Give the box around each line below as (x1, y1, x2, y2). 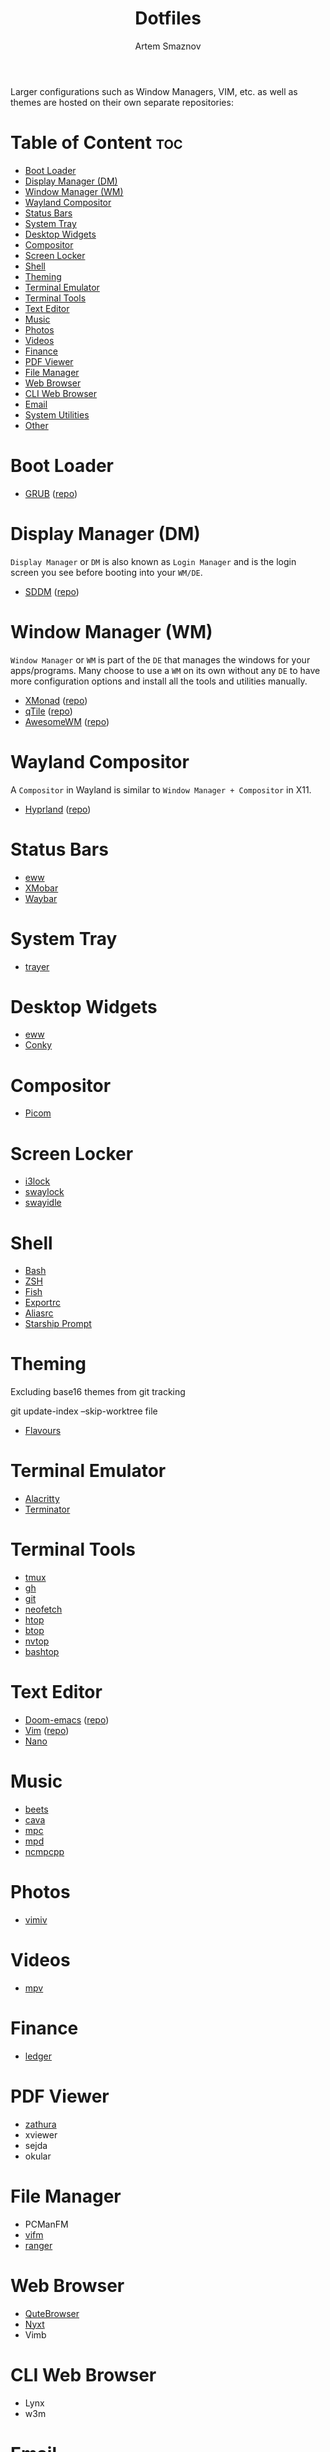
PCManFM (24, 2218, 69, 2230)
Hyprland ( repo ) (24, 803, 92, 815)
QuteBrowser (24, 2307, 80, 2319)
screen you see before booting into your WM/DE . (10, 566, 203, 578)
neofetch (24, 1603, 63, 1616)
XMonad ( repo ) (24, 694, 88, 706)
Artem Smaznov (134, 40, 202, 52)
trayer (24, 960, 50, 972)
